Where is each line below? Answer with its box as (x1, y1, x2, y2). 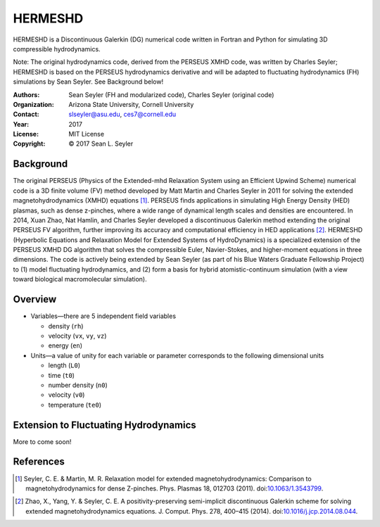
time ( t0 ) (48, 371, 75, 379)
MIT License (68, 130, 105, 139)
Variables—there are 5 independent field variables (30, 312, 176, 320)
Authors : (13, 90, 40, 99)
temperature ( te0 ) (48, 400, 102, 409)
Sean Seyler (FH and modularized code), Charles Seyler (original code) (68, 90, 274, 99)
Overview (13, 293, 57, 305)
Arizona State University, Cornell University (68, 100, 194, 108)
